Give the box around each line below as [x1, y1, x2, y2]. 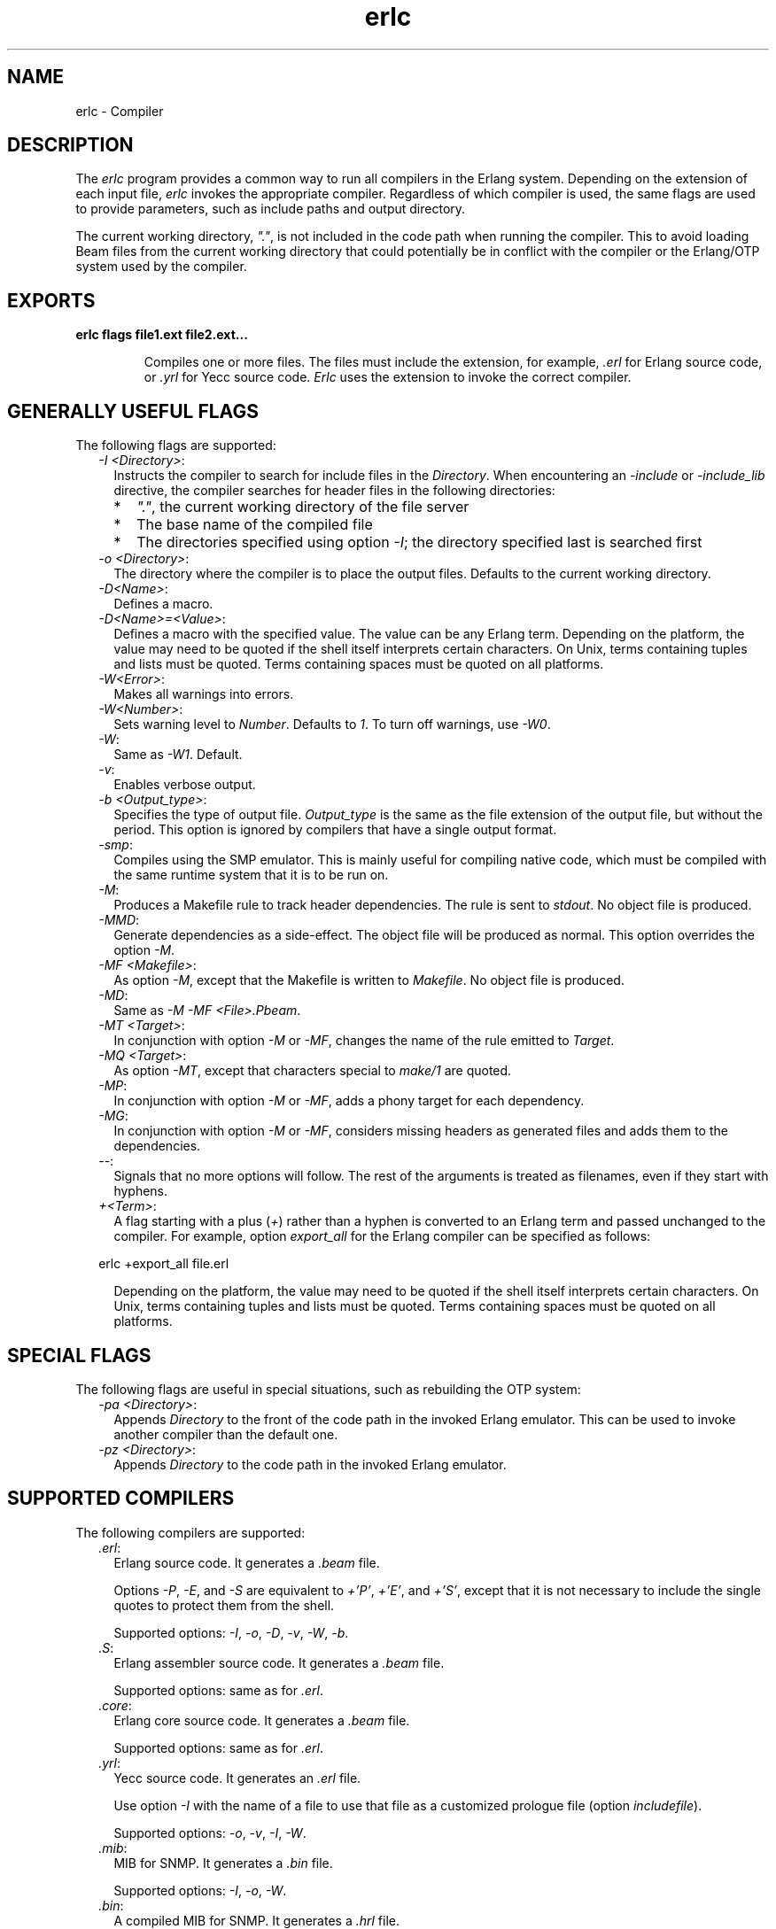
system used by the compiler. [75, 259, 247, 275]
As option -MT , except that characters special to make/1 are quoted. [113, 1063, 512, 1079]
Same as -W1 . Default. [113, 747, 243, 763]
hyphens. [113, 1183, 168, 1199]
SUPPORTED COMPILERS [7, 1487, 235, 1510]
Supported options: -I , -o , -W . [113, 1882, 287, 1898]
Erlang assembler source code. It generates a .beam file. [113, 1654, 445, 1670]
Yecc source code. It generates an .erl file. [113, 1770, 361, 1786]
